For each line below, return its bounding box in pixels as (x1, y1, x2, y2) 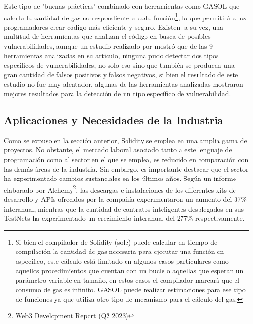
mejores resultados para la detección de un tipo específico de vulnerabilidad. (4, 89, 231, 98)
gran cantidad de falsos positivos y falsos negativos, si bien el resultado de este (4, 69, 238, 79)
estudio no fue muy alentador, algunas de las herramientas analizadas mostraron (4, 79, 243, 89)
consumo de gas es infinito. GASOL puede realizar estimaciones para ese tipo (15, 284, 246, 294)
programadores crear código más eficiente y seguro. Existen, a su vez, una (4, 21, 224, 32)
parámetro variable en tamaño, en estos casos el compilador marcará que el (15, 275, 239, 285)
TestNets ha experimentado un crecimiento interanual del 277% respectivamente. (4, 213, 245, 223)
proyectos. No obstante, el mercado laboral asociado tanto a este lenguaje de (4, 144, 232, 155)
